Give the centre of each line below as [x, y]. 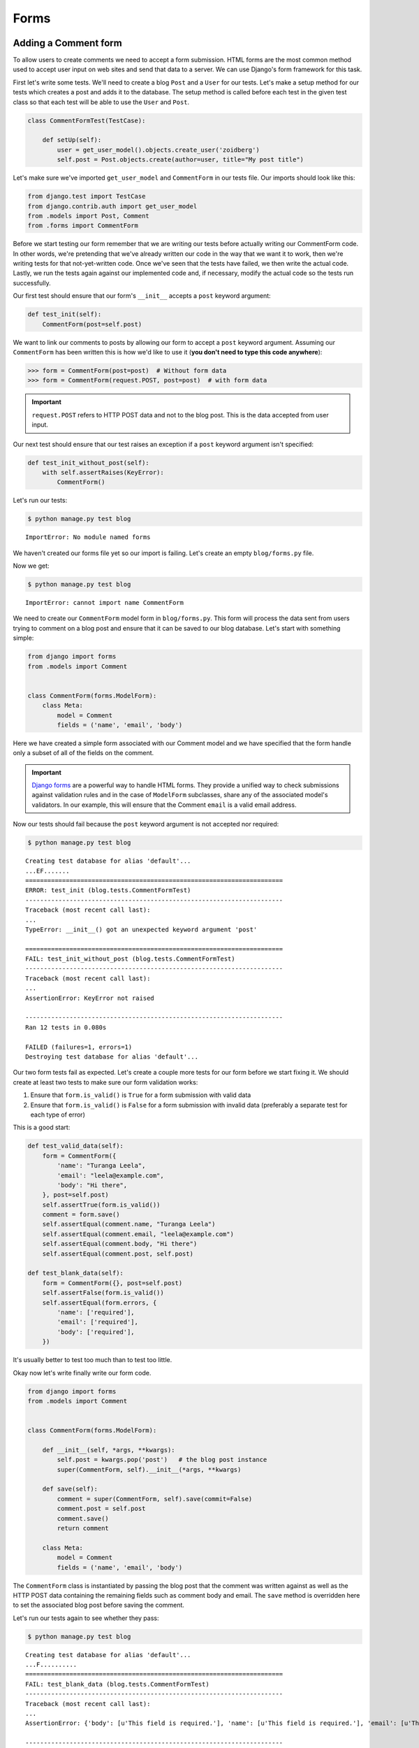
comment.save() [83, 1518]
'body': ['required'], [96, 1332]
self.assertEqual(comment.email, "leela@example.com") [138, 1234]
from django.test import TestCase [87, 196]
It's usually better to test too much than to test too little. [93, 1360]
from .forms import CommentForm [83, 226]
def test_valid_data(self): [75, 1146]
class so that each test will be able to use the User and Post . [101, 102]
